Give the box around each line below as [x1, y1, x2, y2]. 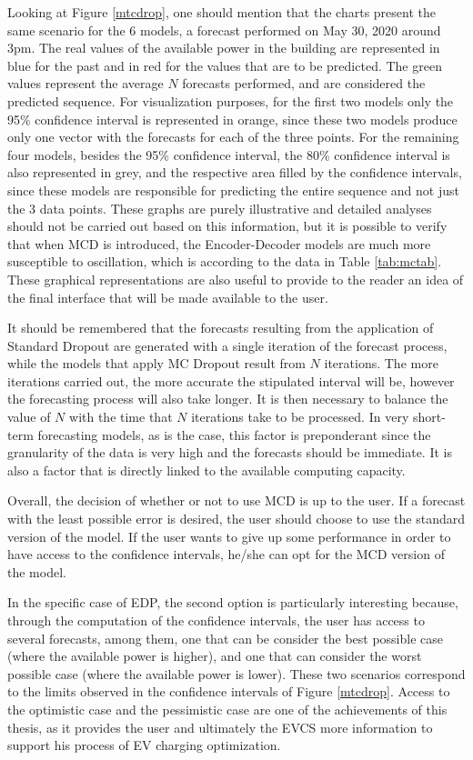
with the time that [69, 407, 173, 426]
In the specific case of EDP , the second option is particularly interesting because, [7, 593, 458, 612]
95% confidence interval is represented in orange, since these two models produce [7, 109, 458, 128]
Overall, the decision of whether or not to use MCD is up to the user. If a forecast [7, 491, 466, 510]
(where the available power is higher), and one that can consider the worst [7, 646, 422, 665]
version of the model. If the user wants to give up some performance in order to [7, 526, 451, 545]
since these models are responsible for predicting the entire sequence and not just [7, 180, 459, 199]
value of [7, 407, 51, 426]
